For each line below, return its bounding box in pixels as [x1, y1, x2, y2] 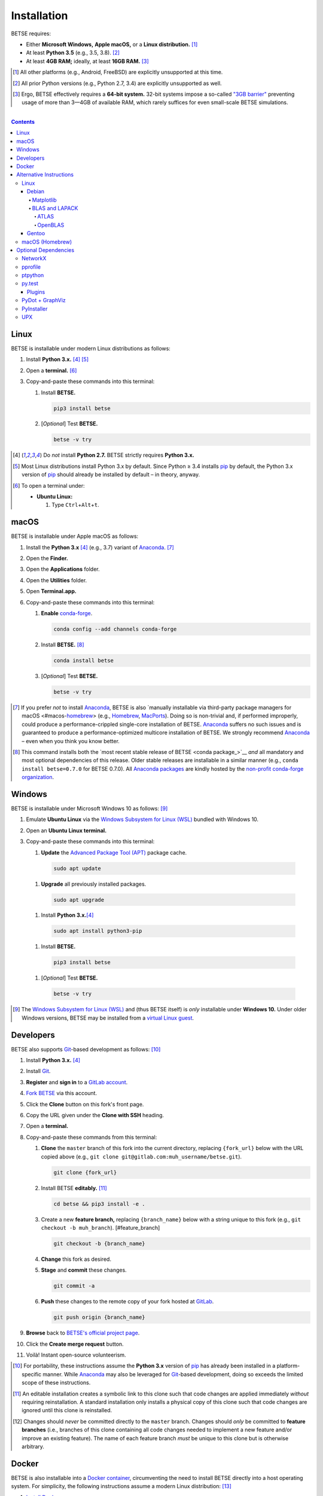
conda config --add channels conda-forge [53, 626, 177, 633]
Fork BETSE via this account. [26, 1090, 97, 1097]
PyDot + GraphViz [22, 297, 66, 304]
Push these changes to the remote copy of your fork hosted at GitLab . [41, 1298, 214, 1305]
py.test [22, 280, 39, 287]
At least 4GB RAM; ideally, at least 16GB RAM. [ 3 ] [26, 57, 149, 65]
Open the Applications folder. [26, 565, 100, 573]
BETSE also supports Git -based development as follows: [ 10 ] [11, 1045, 161, 1053]
